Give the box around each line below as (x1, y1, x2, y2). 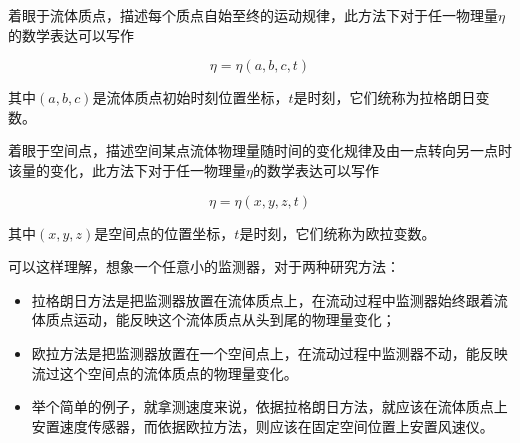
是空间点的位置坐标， (94, 222, 235, 243)
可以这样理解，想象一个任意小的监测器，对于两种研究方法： (8, 256, 400, 277)
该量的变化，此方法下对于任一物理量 (8, 159, 246, 180)
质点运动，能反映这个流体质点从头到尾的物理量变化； (45, 309, 396, 330)
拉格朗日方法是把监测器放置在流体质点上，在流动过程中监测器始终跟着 (31, 289, 494, 310)
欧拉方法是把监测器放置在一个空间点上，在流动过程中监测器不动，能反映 (31, 342, 508, 363)
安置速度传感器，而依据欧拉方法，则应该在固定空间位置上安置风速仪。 (31, 415, 494, 436)
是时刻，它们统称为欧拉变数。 (239, 222, 436, 243)
